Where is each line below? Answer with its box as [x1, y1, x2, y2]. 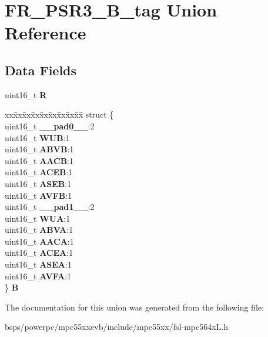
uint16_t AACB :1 [5, 154, 74, 166]
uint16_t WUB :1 [5, 131, 70, 144]
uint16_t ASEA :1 [5, 258, 72, 271]
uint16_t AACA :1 [5, 235, 74, 247]
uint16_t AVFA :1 [5, 269, 72, 282]
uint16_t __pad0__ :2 [5, 119, 95, 132]
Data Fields [5, 61, 77, 79]
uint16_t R [5, 88, 47, 101]
